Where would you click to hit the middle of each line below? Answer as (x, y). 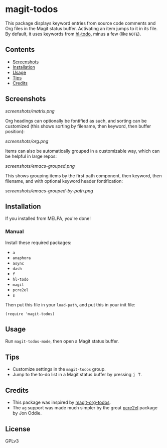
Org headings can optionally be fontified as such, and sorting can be (76, 121)
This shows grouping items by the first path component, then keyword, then (83, 176)
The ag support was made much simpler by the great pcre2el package (85, 408)
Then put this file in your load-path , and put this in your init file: (70, 304)
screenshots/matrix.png (30, 111)
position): (15, 131)
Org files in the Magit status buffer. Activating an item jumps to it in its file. (81, 28)
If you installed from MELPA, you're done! (48, 218)
